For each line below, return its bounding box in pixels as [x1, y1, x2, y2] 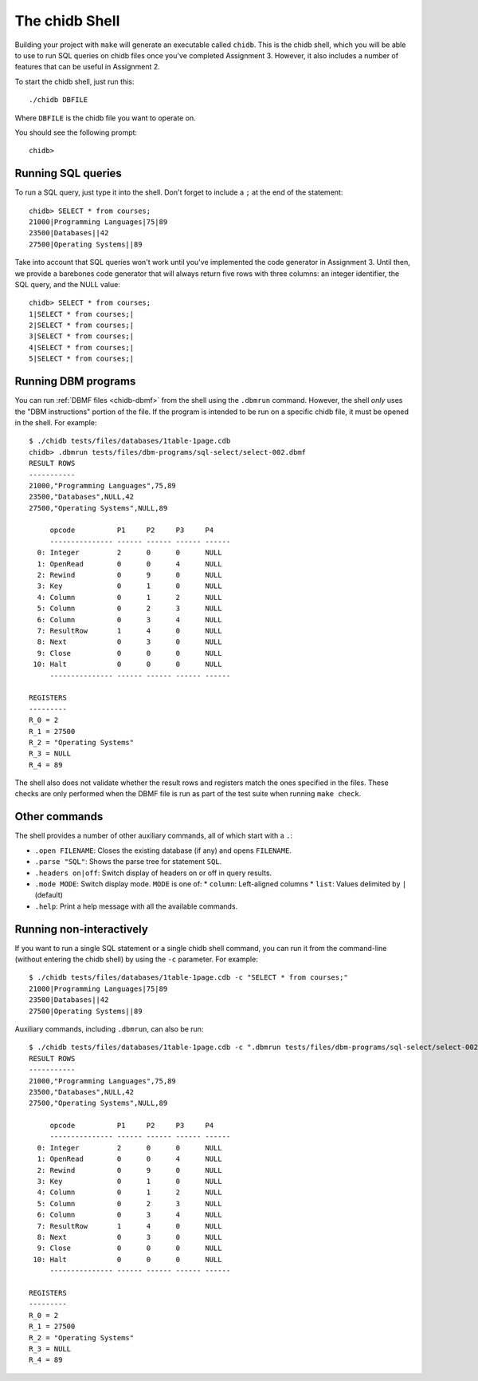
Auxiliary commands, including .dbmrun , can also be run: [14, 1024, 204, 1033]
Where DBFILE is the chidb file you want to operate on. [14, 112, 196, 123]
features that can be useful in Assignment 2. [14, 62, 161, 72]
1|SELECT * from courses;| [29, 310, 135, 318]
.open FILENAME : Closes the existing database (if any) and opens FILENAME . [34, 846, 292, 855]
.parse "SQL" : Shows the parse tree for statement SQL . [34, 857, 222, 866]
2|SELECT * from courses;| [29, 321, 135, 330]
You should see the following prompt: [14, 128, 138, 137]
